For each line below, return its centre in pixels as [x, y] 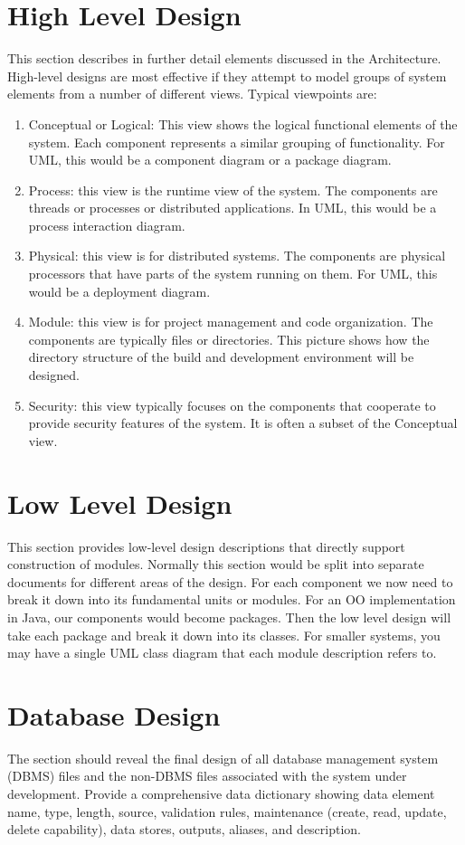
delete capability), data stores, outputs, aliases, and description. [185, 829]
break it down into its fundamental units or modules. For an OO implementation [232, 599]
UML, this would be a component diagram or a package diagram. [210, 160]
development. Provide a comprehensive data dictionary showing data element [221, 793]
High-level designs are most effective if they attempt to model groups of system [227, 76]
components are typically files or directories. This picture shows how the [229, 339]
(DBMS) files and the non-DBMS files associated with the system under [207, 776]
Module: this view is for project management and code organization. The [231, 322]
